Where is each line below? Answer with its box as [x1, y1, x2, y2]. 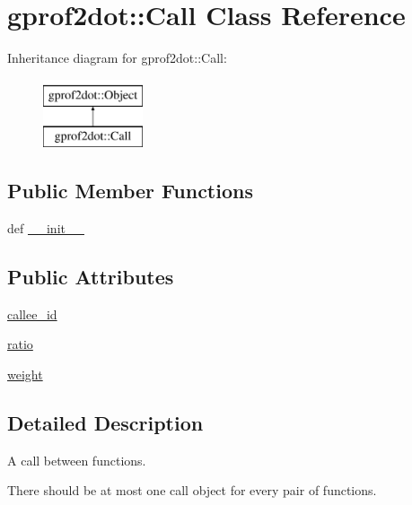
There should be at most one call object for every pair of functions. [7, 481, 377, 500]
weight [7, 365, 43, 384]
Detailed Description [7, 409, 204, 437]
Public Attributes [7, 263, 174, 291]
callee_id [7, 304, 57, 323]
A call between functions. [7, 450, 146, 469]
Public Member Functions [7, 177, 253, 205]
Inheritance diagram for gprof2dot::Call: [7, 48, 227, 67]
